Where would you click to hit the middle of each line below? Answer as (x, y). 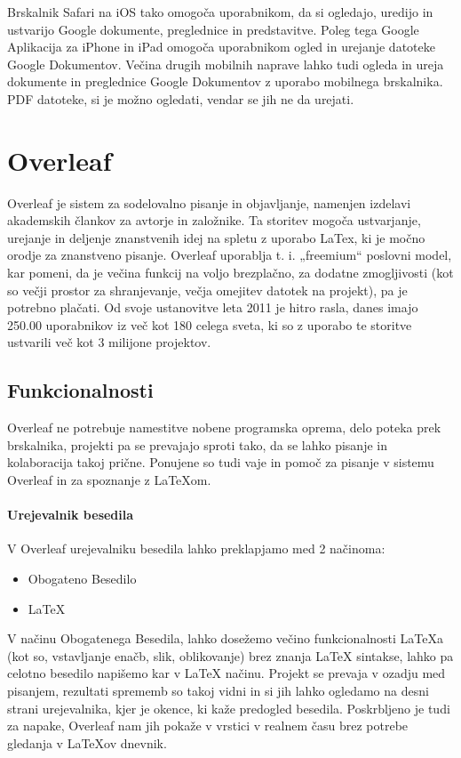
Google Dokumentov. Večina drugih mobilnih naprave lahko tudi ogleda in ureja (226, 64)
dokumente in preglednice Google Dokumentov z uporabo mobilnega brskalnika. (225, 81)
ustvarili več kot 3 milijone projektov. (109, 342)
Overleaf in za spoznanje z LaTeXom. (109, 480)
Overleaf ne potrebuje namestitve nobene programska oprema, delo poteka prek (224, 427)
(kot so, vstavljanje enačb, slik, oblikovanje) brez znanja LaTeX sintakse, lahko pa (230, 655)
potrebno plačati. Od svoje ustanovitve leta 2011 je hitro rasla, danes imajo (213, 307)
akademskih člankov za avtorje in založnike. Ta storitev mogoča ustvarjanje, (214, 220)
